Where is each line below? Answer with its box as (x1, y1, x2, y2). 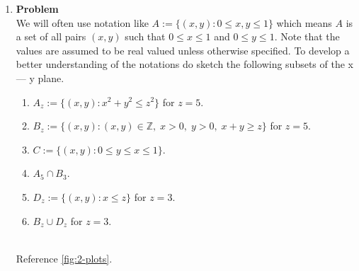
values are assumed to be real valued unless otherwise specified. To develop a (16, 42, 350, 57)
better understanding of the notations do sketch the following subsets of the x (16, 57, 353, 71)
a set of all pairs (16, 29, 86, 44)
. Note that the (274, 29, 340, 44)
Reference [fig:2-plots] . (16, 250, 113, 265)
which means (276, 15, 332, 30)
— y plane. (16, 70, 64, 85)
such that (125, 29, 166, 44)
